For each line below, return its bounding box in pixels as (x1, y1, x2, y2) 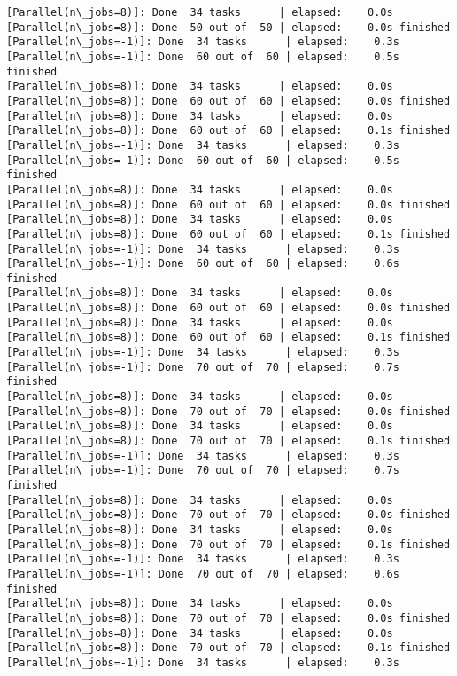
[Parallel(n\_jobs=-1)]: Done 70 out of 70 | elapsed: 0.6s (6, 567, 399, 580)
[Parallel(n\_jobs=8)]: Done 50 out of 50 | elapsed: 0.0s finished (6, 20, 451, 34)
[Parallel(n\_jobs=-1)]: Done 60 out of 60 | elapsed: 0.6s (6, 257, 399, 271)
